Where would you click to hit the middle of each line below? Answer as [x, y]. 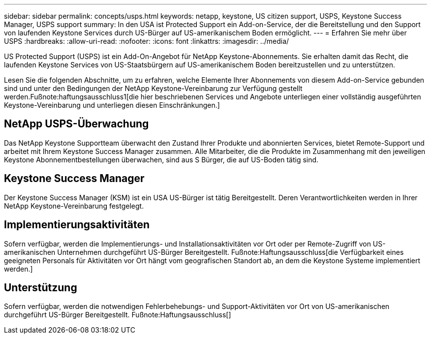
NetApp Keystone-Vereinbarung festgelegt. [74, 206]
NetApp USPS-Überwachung [77, 124]
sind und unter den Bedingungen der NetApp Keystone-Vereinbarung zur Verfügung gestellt [153, 88]
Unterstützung [41, 287]
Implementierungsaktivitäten [77, 225]
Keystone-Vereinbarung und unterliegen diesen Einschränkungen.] [112, 105]
